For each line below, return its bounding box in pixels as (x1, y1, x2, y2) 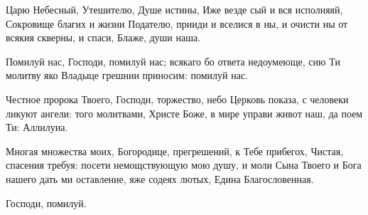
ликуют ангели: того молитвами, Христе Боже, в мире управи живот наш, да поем (6, 105, 363, 120)
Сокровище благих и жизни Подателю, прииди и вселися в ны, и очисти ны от (6, 16, 348, 31)
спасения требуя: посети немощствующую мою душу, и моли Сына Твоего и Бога (6, 157, 362, 172)
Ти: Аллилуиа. (6, 120, 68, 135)
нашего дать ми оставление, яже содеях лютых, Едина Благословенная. (6, 171, 314, 186)
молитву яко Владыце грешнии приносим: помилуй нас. (6, 68, 249, 83)
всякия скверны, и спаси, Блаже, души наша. (6, 30, 201, 45)
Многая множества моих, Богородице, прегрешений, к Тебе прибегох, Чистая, (6, 143, 344, 158)
